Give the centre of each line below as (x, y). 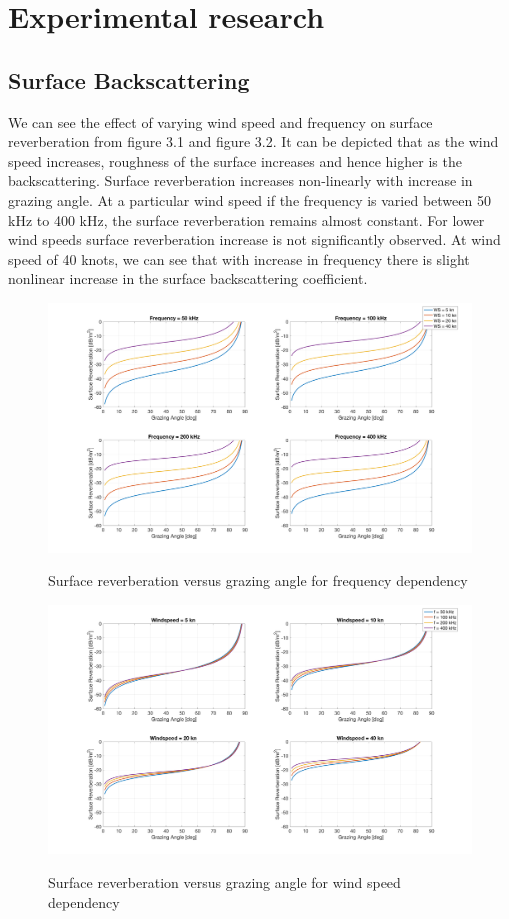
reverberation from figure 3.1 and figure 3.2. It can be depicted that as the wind (253, 141)
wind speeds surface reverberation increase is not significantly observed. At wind (254, 239)
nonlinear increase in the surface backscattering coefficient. (188, 278)
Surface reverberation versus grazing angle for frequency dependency (258, 580)
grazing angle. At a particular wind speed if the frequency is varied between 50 (249, 199)
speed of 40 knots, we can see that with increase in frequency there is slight (239, 258)
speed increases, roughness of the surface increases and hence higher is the (235, 160)
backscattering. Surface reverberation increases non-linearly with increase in (240, 180)
